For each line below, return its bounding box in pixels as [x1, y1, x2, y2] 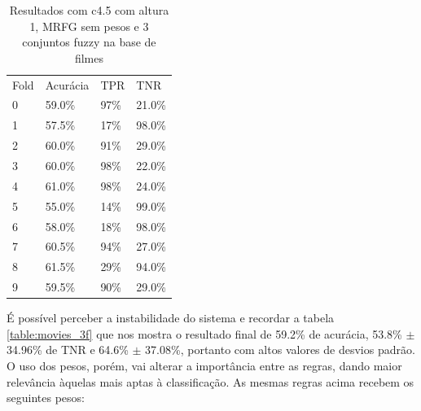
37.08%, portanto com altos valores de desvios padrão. [145, 341, 415, 358]
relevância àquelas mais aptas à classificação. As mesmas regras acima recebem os [7, 373, 414, 390]
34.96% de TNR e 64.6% [7, 341, 129, 358]
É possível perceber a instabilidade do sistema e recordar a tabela [7, 309, 335, 326]
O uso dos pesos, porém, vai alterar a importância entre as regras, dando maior [7, 356, 402, 374]
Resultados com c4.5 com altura [9, 2, 169, 18]
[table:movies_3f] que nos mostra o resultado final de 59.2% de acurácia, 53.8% [7, 325, 402, 342]
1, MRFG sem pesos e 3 [29, 17, 149, 34]
